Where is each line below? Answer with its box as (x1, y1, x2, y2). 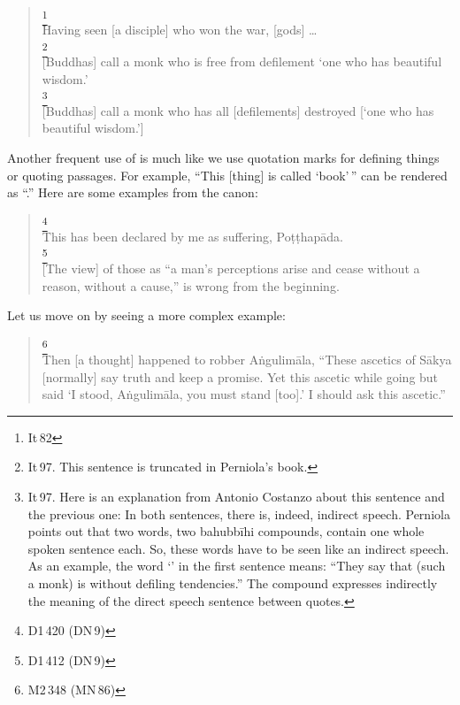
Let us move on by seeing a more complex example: (7, 306, 286, 325)
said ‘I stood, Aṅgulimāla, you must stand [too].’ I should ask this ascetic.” (42, 385, 446, 403)
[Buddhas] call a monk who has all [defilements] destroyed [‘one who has (42, 101, 434, 119)
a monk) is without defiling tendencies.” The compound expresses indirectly (27, 574, 438, 593)
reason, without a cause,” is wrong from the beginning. (42, 276, 340, 295)
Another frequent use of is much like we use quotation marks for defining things (7, 148, 440, 166)
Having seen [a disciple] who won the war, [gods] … (42, 20, 318, 39)
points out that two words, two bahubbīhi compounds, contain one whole (27, 522, 425, 540)
